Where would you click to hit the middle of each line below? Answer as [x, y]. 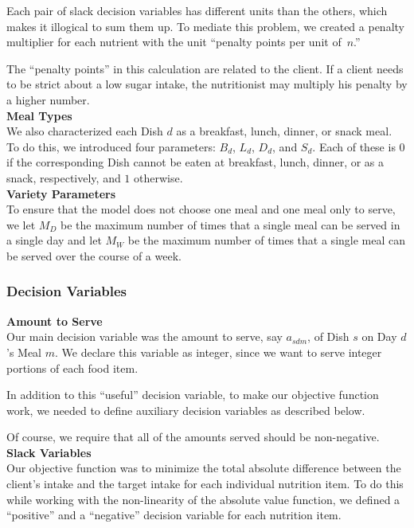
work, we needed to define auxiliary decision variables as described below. [186, 410]
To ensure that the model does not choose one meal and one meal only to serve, [201, 209]
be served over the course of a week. [94, 255]
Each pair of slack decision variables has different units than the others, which [197, 10]
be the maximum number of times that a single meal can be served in [230, 224]
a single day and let [54, 240]
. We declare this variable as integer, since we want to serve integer [218, 352]
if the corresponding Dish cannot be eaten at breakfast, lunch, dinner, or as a [195, 162]
